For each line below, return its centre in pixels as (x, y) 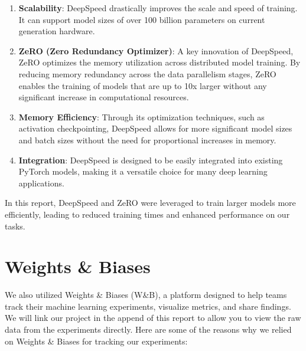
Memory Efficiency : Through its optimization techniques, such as (141, 117)
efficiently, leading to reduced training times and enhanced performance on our (147, 214)
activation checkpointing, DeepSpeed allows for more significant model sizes (155, 128)
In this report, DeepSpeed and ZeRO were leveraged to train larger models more (150, 203)
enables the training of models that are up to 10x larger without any (143, 85)
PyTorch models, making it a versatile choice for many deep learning (143, 171)
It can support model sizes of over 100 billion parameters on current (142, 19)
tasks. (15, 226)
